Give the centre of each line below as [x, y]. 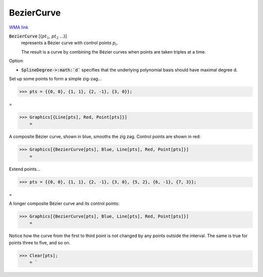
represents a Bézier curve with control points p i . [70, 44]
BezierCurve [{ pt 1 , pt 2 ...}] [38, 37]
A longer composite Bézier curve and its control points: [64, 203]
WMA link [19, 27]
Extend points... [25, 169]
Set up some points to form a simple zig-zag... [55, 78]
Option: [16, 61]
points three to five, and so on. [40, 242]
